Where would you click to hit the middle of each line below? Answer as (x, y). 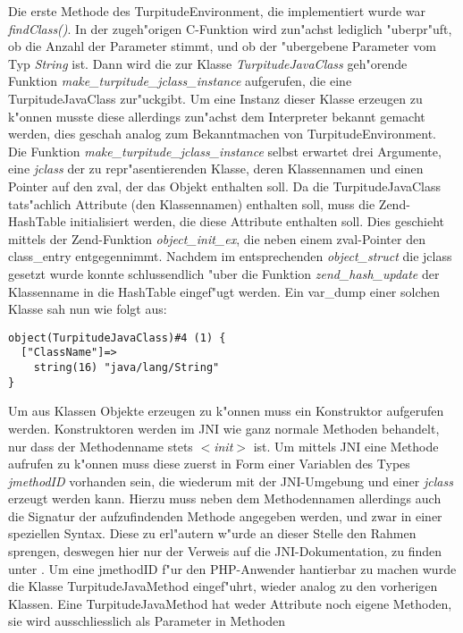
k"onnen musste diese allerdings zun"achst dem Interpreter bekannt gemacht (217, 116)
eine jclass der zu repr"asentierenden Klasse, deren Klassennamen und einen (216, 169)
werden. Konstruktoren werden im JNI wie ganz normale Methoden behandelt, (224, 428)
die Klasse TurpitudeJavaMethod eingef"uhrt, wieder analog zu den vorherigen (223, 586)
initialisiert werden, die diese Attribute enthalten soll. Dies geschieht (257, 221)
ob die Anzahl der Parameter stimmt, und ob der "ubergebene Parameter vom (222, 46)
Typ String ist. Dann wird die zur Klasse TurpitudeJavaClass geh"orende (208, 63)
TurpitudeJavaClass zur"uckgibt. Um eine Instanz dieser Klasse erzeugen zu (215, 98)
